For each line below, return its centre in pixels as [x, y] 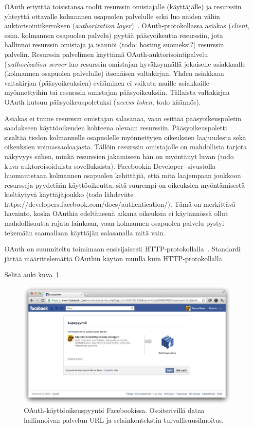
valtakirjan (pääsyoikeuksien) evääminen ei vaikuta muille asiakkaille [107, 82]
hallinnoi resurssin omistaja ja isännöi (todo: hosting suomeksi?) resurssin [114, 45]
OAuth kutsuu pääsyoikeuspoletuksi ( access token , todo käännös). [103, 101]
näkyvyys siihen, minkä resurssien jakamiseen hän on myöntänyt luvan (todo [119, 156]
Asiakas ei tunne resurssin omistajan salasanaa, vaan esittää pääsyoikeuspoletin [123, 118]
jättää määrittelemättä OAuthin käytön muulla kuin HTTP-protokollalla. [114, 258]
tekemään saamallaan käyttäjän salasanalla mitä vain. [85, 232]
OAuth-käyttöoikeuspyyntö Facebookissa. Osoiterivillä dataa [114, 410]
